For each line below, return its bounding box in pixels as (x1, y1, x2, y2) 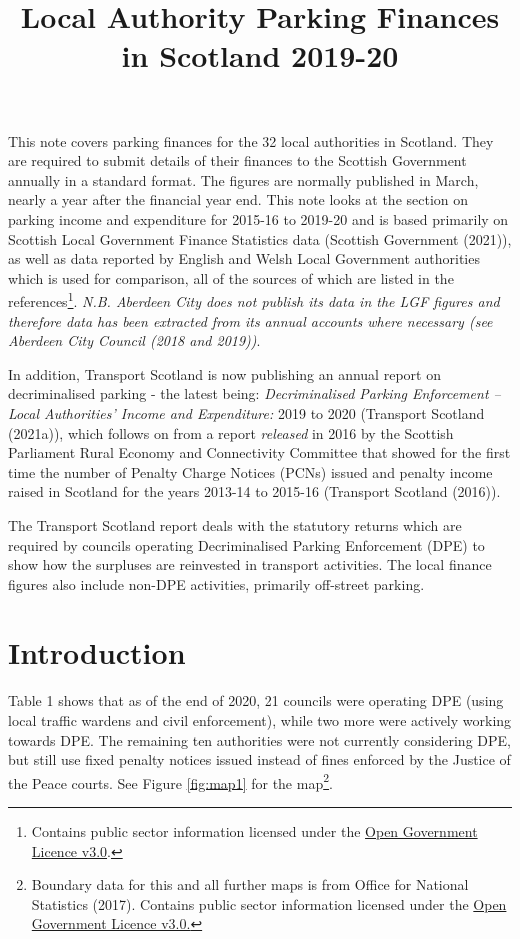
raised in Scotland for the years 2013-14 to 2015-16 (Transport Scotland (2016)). (8, 481, 501, 502)
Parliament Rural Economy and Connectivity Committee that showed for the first (8, 442, 511, 463)
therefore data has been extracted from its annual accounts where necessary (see (8, 310, 493, 331)
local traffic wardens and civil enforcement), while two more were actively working (8, 710, 512, 730)
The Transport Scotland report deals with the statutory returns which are (8, 514, 462, 535)
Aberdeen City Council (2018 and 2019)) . (8, 330, 261, 351)
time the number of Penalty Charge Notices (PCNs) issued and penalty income (8, 461, 493, 482)
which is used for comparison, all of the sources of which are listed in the (8, 267, 454, 288)
